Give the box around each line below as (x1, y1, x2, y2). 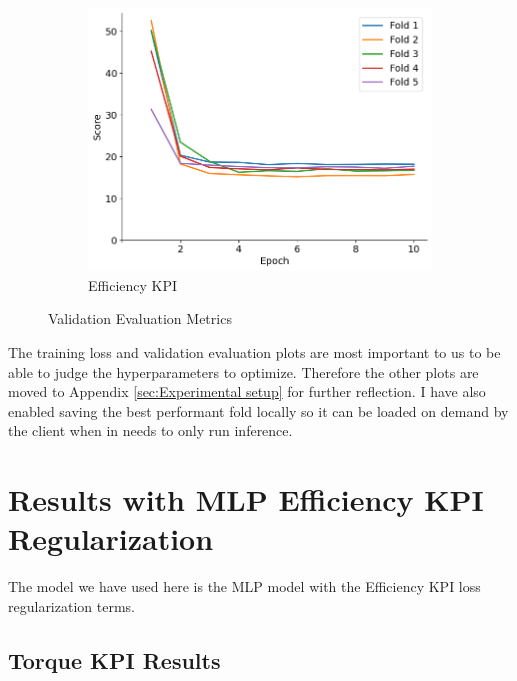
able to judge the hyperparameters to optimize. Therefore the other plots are (8, 361, 479, 382)
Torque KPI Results (8, 644, 221, 675)
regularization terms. (8, 595, 135, 616)
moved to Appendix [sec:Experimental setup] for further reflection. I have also (8, 381, 486, 402)
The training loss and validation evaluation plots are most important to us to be (8, 342, 501, 363)
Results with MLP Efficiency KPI (8, 479, 484, 520)
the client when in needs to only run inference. (8, 420, 293, 441)
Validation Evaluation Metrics (48, 308, 232, 329)
